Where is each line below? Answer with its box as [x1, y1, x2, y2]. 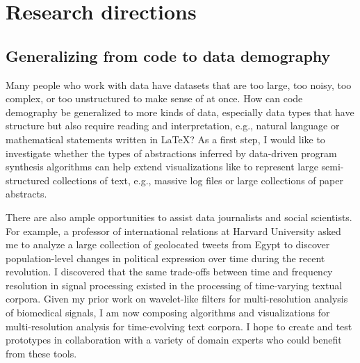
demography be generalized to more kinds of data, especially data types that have [6, 104, 354, 119]
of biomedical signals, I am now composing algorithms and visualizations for [6, 305, 330, 320]
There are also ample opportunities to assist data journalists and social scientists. [6, 209, 352, 224]
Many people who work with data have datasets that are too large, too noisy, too [6, 77, 352, 92]
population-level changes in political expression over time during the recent [6, 250, 325, 265]
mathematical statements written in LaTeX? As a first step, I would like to [6, 131, 325, 146]
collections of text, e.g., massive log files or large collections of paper [52, 172, 343, 187]
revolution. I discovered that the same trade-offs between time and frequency [6, 264, 333, 279]
